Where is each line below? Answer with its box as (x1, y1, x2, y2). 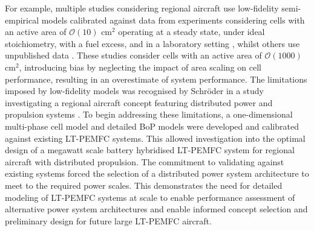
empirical (5, 13, 39, 26)
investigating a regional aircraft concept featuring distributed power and (5, 96, 273, 109)
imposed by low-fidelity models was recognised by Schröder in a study (5, 84, 264, 97)
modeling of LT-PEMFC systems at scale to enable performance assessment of (5, 191, 295, 203)
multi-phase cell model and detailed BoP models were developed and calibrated (5, 119, 299, 132)
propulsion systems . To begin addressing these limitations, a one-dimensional (5, 108, 293, 121)
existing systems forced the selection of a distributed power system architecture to (5, 167, 309, 180)
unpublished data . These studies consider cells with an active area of (5, 49, 262, 62)
